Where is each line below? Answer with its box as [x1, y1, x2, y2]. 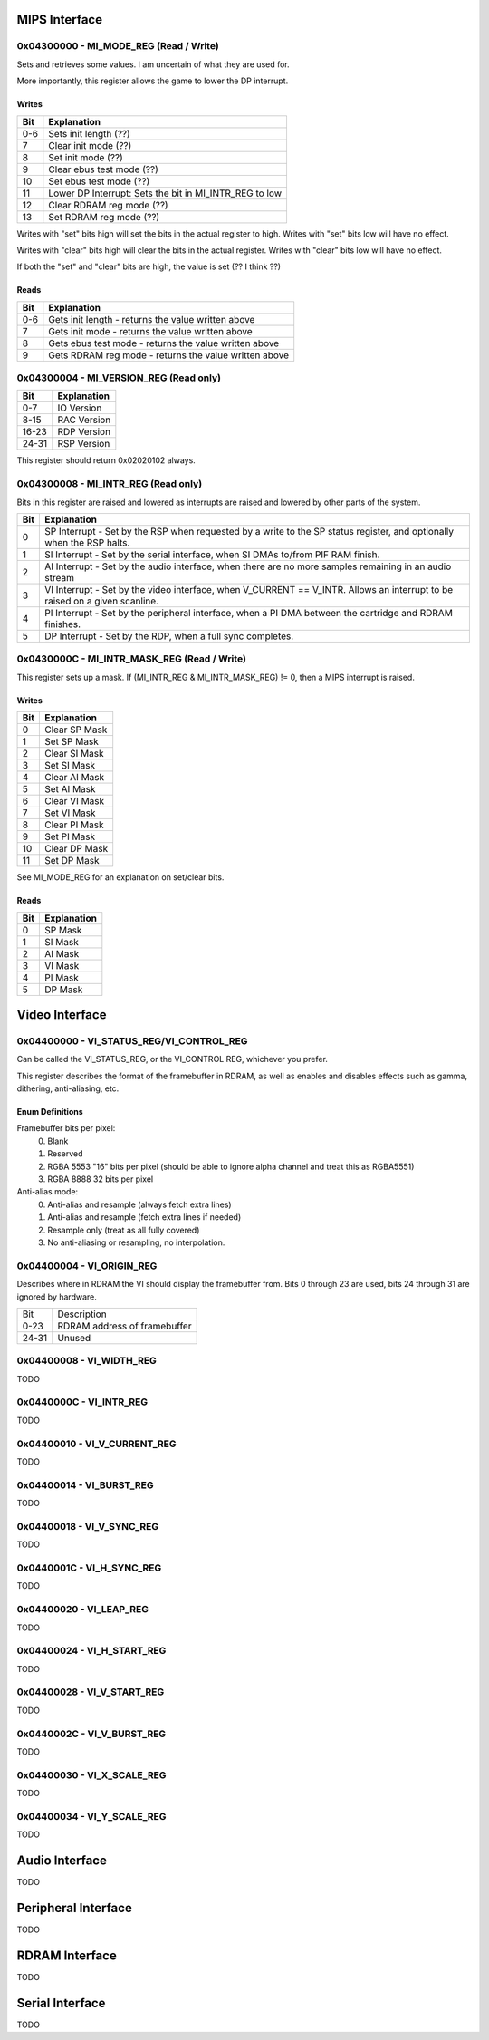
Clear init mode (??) [48, 139, 132, 151]
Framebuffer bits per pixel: [16, 1123, 116, 1134]
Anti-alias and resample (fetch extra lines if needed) [47, 1212, 242, 1223]
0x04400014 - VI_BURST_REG [16, 1478, 154, 1491]
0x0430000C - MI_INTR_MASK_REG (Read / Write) [16, 653, 246, 665]
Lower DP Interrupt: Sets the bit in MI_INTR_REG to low [48, 187, 283, 199]
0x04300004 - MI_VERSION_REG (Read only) [16, 372, 222, 384]
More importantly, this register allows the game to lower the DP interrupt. [16, 75, 289, 86]
